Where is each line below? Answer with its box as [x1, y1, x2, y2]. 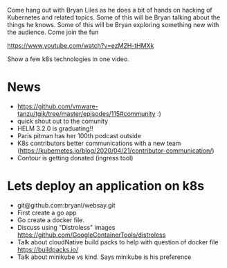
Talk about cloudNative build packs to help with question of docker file [17, 237, 219, 246]
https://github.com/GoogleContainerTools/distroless [17, 231, 166, 239]
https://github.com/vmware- [17, 102, 98, 110]
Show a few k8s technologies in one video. [7, 55, 129, 63]
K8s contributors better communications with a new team [17, 139, 181, 147]
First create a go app [17, 208, 78, 217]
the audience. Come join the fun [7, 28, 99, 36]
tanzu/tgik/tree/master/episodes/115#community [17, 109, 156, 117]
